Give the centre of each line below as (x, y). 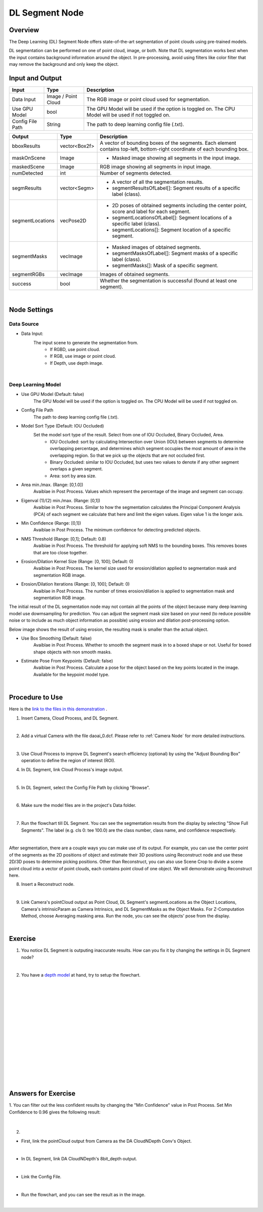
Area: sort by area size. (73, 476)
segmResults (27, 188)
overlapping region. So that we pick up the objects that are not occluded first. (128, 455)
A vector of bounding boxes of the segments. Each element (168, 143)
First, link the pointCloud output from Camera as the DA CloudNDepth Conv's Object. (106, 1141)
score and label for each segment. (151, 212)
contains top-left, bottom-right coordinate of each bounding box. (174, 149)
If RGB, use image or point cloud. (83, 356)
